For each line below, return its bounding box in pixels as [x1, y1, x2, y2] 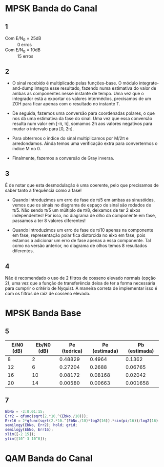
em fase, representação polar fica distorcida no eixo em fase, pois [12, 232, 145, 238]
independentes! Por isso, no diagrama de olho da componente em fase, [12, 213, 156, 219]
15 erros [17, 53, 34, 59]
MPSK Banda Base [5, 308, 82, 319]
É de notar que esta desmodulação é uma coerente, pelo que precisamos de [5, 183, 159, 188]
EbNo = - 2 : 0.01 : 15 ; [5, 409, 45, 414]
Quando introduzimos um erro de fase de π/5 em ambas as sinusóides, [12, 197, 155, 203]
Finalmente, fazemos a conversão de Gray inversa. [12, 155, 115, 161]
